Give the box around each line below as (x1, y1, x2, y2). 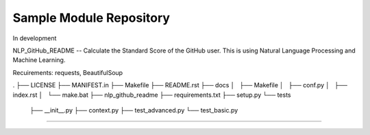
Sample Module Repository (12, 10, 171, 25)
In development (12, 34, 57, 42)
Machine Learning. (12, 56, 66, 64)
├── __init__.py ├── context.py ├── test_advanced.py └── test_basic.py (29, 106, 238, 114)
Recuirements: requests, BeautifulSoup (12, 68, 123, 76)
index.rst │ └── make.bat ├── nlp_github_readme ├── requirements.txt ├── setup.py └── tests (12, 91, 291, 99)
